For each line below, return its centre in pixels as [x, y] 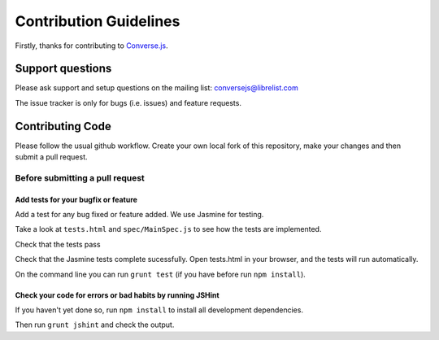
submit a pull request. [51, 157]
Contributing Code [63, 126]
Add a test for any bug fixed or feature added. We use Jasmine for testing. [139, 215]
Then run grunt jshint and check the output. [95, 325]
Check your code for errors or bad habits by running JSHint [117, 295]
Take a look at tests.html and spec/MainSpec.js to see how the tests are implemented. [168, 229]
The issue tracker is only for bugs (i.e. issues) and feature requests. [128, 102]
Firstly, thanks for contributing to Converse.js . [91, 46]
